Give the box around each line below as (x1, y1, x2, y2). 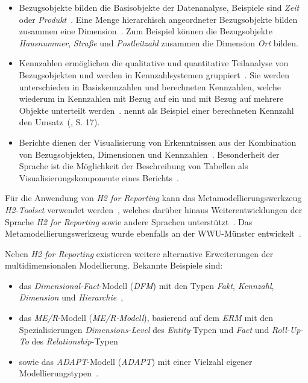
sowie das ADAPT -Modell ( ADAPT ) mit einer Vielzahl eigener (19, 355, 253, 367)
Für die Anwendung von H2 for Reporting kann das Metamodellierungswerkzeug (5, 191, 302, 204)
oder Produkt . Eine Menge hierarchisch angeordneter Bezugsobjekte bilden (19, 13, 298, 25)
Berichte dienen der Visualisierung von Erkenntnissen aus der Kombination (19, 135, 297, 148)
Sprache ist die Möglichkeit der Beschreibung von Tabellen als (19, 160, 248, 172)
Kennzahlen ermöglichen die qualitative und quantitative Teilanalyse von (19, 57, 289, 69)
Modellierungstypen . (19, 367, 99, 379)
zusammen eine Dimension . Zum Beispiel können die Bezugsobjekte (19, 25, 272, 37)
